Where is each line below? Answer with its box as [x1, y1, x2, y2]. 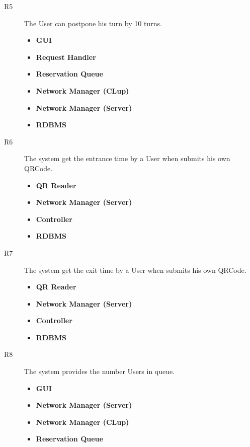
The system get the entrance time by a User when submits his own [24, 153, 230, 164]
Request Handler [36, 51, 96, 62]
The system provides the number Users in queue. [24, 366, 175, 377]
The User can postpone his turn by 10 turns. [24, 18, 162, 28]
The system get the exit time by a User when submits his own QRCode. [24, 264, 246, 275]
